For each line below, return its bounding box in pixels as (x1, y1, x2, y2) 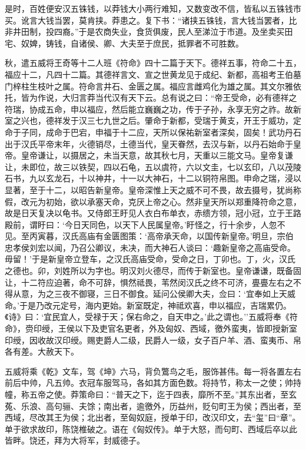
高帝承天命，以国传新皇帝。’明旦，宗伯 (147, 230, 294, 242)
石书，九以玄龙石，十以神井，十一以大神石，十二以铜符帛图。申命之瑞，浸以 (5, 172, 301, 184)
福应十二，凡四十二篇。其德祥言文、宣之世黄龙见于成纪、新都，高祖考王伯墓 (5, 68, 301, 80)
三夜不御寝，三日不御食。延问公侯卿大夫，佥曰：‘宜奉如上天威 (54, 287, 295, 300)
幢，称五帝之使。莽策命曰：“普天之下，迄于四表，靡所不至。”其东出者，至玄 (5, 388, 297, 400)
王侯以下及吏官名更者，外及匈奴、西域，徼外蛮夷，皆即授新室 (58, 322, 297, 335)
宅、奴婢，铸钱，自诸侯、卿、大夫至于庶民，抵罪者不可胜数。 (5, 37, 244, 49)
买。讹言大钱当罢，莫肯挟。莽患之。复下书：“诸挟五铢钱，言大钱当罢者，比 (5, 14, 297, 26)
